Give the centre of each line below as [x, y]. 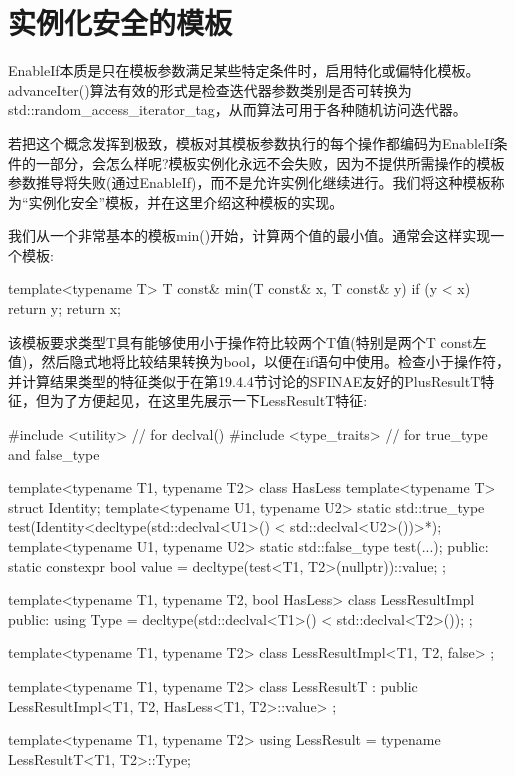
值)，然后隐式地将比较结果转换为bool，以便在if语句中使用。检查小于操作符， [259, 361]
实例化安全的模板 [120, 22]
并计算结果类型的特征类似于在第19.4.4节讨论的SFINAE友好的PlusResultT [244, 380]
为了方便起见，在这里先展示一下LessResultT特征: [208, 400]
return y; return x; [64, 308]
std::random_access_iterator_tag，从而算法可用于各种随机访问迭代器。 [237, 109]
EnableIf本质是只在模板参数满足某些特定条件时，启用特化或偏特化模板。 [244, 70]
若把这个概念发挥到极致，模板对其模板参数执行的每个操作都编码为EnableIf [251, 142]
